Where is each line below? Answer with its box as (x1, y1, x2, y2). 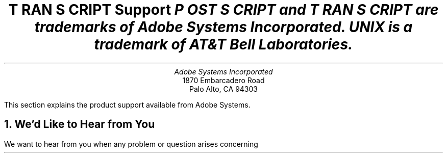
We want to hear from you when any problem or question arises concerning (4, 139, 258, 148)
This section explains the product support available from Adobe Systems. (4, 100, 251, 109)
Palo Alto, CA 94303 (189, 84, 258, 93)
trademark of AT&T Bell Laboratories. (94, 36, 353, 53)
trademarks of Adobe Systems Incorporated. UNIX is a (34, 18, 413, 36)
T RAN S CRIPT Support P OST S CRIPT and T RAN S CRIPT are (8, 1, 439, 18)
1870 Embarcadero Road (182, 75, 265, 85)
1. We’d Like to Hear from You (4, 118, 155, 131)
